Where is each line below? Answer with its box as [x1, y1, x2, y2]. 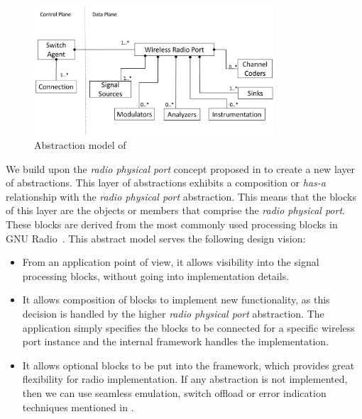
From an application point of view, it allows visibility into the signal [22, 255, 319, 269]
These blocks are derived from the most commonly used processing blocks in [6, 217, 338, 232]
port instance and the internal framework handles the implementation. [22, 334, 329, 349]
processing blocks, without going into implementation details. [22, 268, 290, 283]
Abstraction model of [34, 138, 126, 152]
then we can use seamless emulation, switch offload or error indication [22, 386, 327, 400]
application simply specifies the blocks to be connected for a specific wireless [22, 320, 355, 335]
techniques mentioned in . [22, 399, 134, 414]
